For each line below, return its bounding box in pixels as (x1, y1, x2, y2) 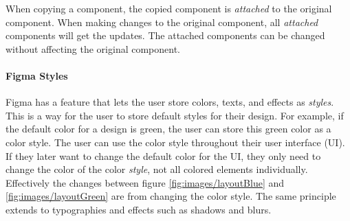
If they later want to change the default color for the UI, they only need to (6, 148, 321, 163)
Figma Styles (6, 68, 68, 82)
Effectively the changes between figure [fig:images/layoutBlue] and (6, 175, 285, 189)
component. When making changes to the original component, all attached (6, 14, 318, 29)
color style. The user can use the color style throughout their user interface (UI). (6, 135, 345, 149)
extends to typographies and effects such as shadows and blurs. (6, 202, 272, 216)
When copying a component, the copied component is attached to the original (6, 1, 332, 15)
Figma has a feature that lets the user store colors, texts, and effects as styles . (6, 95, 334, 109)
